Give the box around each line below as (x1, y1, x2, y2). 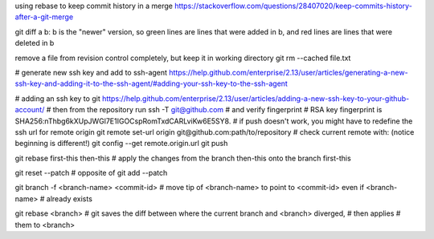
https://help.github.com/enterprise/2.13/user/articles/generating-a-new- (169, 67, 409, 77)
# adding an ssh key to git (14, 93, 100, 103)
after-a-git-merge (14, 12, 74, 22)
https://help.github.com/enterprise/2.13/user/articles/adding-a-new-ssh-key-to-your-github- (101, 93, 410, 103)
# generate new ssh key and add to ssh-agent (14, 67, 168, 77)
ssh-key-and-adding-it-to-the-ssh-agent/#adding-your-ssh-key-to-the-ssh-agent (14, 79, 289, 88)
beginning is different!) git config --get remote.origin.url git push (14, 139, 228, 148)
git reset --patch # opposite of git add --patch (14, 168, 168, 178)
